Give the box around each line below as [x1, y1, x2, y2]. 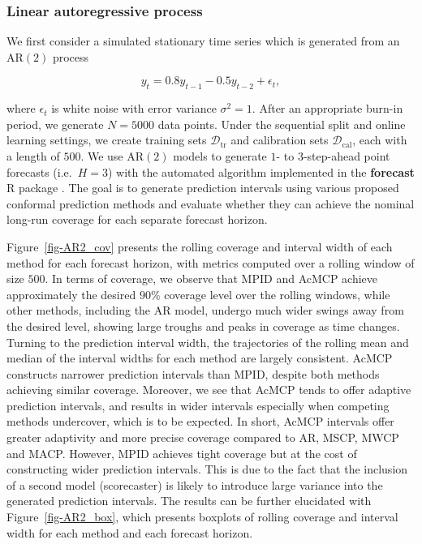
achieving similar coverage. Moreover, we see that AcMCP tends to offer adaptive [6, 381, 411, 398]
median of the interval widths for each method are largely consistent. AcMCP [6, 349, 393, 366]
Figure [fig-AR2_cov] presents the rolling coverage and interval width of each [6, 238, 393, 255]
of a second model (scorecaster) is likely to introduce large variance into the [6, 476, 383, 493]
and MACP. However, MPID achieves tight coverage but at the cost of [6, 444, 357, 461]
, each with [352, 131, 407, 148]
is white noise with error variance [51, 100, 217, 117]
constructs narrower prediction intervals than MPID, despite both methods [6, 365, 380, 382]
